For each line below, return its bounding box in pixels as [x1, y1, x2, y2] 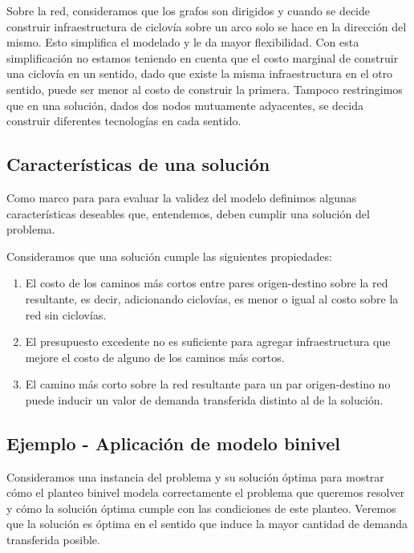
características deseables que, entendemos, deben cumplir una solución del [6, 205, 370, 222]
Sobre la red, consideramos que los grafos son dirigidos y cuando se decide [6, 2, 370, 18]
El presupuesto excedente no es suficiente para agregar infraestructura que [25, 333, 391, 350]
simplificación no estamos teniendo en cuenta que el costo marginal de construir [6, 49, 399, 66]
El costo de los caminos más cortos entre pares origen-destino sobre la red [25, 274, 388, 291]
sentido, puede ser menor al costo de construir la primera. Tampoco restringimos [6, 80, 403, 97]
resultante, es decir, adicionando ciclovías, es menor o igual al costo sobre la [25, 290, 399, 307]
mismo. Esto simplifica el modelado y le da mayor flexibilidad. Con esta [6, 34, 359, 51]
